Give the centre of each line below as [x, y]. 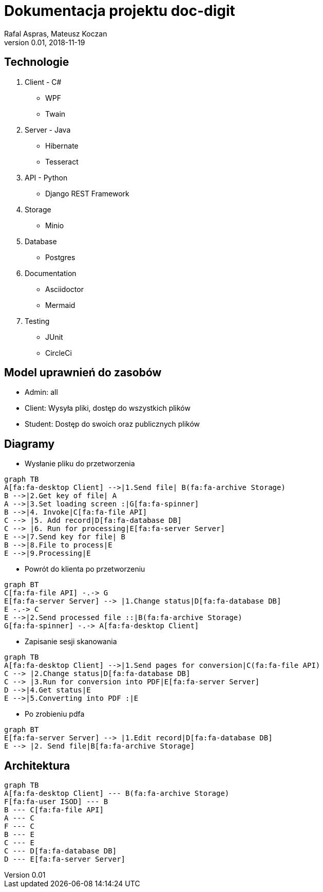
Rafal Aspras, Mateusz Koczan [56, 33]
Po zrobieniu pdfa [55, 714]
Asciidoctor [64, 289]
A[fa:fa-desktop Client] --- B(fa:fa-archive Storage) [117, 794]
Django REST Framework [87, 193]
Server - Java [48, 130]
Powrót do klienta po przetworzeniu [85, 569]
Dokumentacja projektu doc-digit [120, 11]
